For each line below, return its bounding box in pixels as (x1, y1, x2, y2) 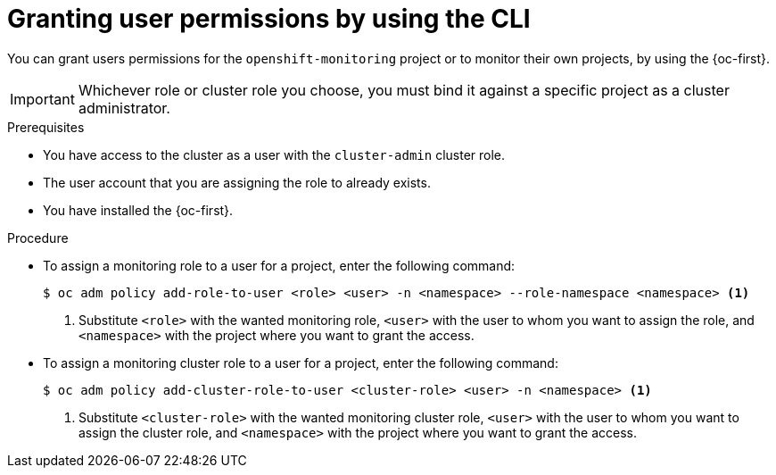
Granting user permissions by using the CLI (7, 4, 531, 34)
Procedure (7, 229, 69, 246)
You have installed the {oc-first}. (43, 202, 234, 218)
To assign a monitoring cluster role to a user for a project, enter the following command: (43, 354, 558, 371)
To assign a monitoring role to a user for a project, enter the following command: (43, 257, 516, 273)
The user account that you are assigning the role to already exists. (43, 174, 431, 190)
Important (10, 89, 75, 108)
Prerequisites (7, 119, 85, 135)
